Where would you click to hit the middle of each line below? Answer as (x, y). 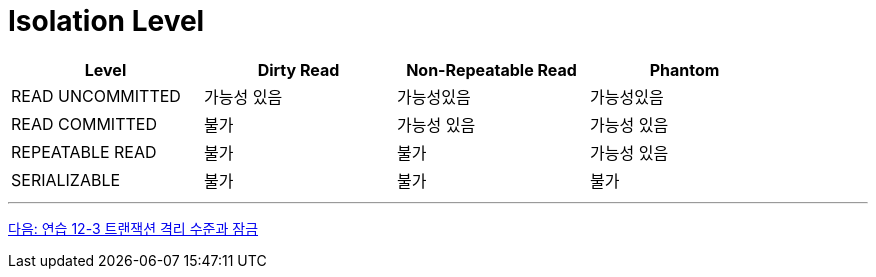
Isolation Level (106, 21)
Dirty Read (298, 69)
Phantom (684, 69)
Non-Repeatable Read (491, 69)
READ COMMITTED (84, 123)
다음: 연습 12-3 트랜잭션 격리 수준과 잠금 (133, 228)
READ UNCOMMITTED (96, 95)
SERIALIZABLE (66, 179)
